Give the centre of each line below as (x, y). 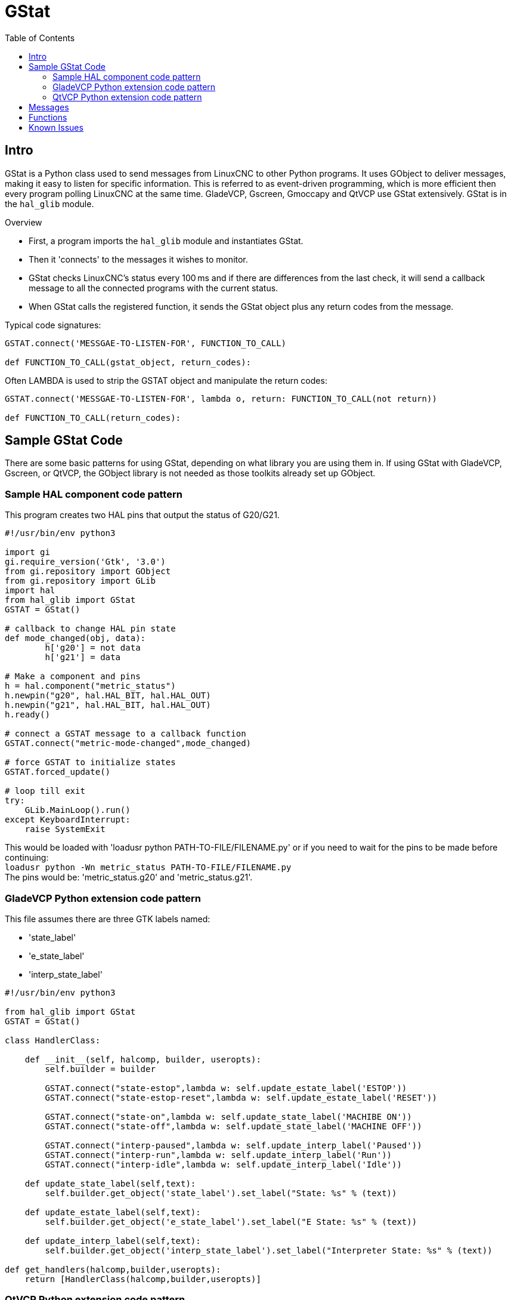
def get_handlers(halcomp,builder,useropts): (113, 1269)
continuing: (27, 858)
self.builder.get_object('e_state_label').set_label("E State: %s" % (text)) (231, 1222)
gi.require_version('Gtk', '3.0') (85, 562)
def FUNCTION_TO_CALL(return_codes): (93, 418)
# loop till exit (45, 791)
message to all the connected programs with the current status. (154, 288)
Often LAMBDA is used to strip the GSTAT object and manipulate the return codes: (166, 380)
